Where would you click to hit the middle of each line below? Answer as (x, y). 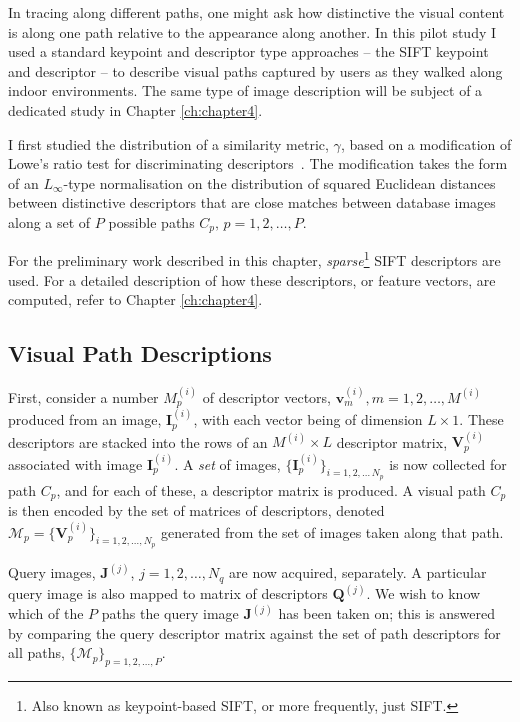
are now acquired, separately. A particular (358, 572)
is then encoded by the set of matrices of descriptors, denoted (196, 510)
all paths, (36, 652)
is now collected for (448, 463)
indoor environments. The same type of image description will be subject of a (245, 90)
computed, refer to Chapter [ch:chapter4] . (135, 299)
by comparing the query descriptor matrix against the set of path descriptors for (254, 632)
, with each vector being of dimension (308, 419)
